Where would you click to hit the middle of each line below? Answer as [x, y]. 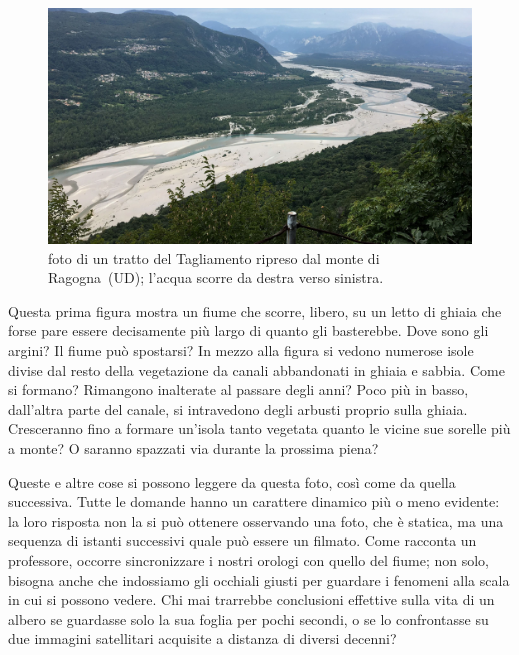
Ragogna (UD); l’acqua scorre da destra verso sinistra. [216, 277]
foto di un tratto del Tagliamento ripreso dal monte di [214, 257]
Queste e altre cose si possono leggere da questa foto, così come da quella [232, 481]
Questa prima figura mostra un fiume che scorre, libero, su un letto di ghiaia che [255, 310]
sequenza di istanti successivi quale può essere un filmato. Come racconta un [242, 540]
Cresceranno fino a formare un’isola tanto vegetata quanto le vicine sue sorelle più [259, 428]
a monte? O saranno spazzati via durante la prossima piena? [193, 447]
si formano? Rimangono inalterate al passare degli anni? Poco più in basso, [238, 389]
